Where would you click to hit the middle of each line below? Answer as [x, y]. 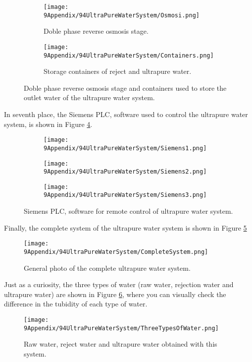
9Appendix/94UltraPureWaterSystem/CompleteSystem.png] [116, 252]
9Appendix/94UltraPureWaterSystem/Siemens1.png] [125, 148]
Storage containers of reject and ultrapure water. [118, 71]
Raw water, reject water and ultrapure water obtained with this [121, 344]
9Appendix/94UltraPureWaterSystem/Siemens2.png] [125, 172]
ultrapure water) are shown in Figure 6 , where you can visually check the [115, 294]
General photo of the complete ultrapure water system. [107, 268]
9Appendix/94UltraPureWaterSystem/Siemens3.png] [125, 195]
